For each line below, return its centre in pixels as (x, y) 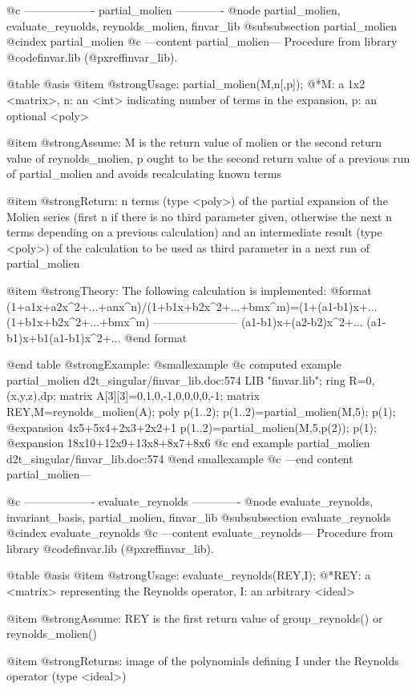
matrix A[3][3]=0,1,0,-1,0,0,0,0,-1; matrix (160, 395)
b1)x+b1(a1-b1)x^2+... (64, 337)
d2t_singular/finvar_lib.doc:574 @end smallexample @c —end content (180, 458)
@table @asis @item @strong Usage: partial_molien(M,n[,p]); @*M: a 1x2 (186, 84)
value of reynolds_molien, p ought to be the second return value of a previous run (208, 157)
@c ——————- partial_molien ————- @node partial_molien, (174, 10)
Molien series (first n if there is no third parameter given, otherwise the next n (199, 216)
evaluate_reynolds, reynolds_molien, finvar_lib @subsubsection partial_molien (202, 25)
